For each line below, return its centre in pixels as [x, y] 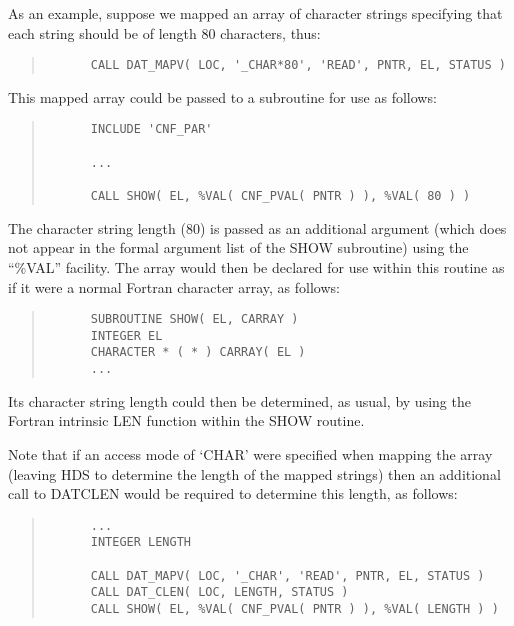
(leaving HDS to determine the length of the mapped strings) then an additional [254, 473]
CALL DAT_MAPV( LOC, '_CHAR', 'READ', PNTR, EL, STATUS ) [287, 575]
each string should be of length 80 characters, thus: [164, 32]
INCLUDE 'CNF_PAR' [151, 129]
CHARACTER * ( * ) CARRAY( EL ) [198, 352]
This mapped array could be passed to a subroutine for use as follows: [222, 96]
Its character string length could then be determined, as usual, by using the [239, 400]
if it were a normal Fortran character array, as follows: [174, 286]
